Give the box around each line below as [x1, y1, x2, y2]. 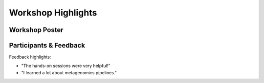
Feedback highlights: [9, 54, 51, 60]
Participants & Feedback [9, 41, 86, 50]
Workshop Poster [9, 26, 64, 34]
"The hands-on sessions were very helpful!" [21, 63, 110, 69]
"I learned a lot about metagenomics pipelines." [21, 69, 117, 75]
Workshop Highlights [9, 7, 97, 18]
